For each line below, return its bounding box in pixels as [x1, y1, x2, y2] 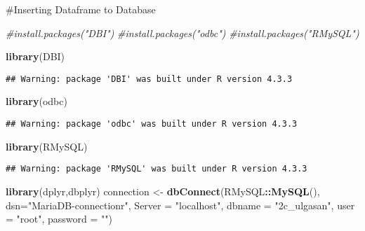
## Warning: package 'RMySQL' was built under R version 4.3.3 [6, 164, 307, 174]
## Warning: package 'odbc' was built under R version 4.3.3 [6, 119, 298, 129]
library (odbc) [6, 94, 67, 108]
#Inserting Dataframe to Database [6, 2, 156, 16]
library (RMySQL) [6, 139, 88, 153]
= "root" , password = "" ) [6, 211, 112, 226]
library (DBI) [6, 49, 65, 64]
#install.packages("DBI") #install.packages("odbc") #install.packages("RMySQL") [6, 25, 359, 40]
